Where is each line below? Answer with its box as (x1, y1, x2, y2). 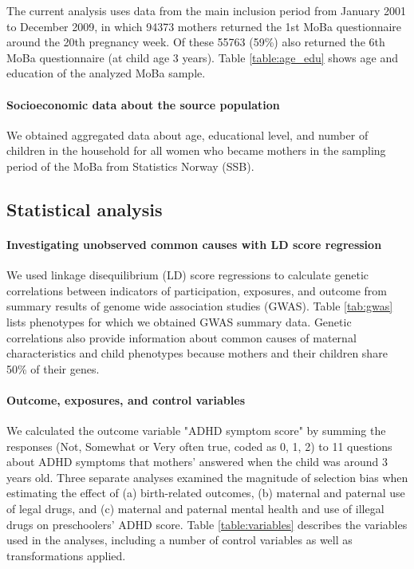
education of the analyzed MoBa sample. (6, 65, 206, 81)
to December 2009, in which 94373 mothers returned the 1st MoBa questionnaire (6, 18, 402, 34)
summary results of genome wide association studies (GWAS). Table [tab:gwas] (6, 298, 393, 314)
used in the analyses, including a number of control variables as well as (6, 531, 353, 548)
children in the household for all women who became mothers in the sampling (6, 142, 386, 159)
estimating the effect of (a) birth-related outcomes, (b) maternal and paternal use (6, 484, 405, 501)
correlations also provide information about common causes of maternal (6, 329, 357, 346)
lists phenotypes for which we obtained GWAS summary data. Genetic (6, 313, 352, 330)
